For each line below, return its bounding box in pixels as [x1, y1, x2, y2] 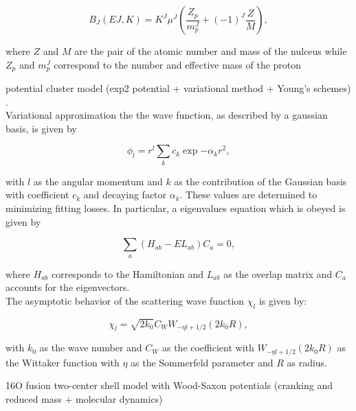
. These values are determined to [179, 187, 318, 202]
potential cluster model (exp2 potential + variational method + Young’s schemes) [5, 81, 351, 95]
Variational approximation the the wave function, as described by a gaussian [5, 108, 328, 122]
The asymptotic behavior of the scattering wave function [5, 293, 245, 307]
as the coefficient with [162, 340, 254, 355]
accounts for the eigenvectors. [5, 280, 130, 294]
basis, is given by [5, 121, 77, 135]
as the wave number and [39, 340, 142, 355]
